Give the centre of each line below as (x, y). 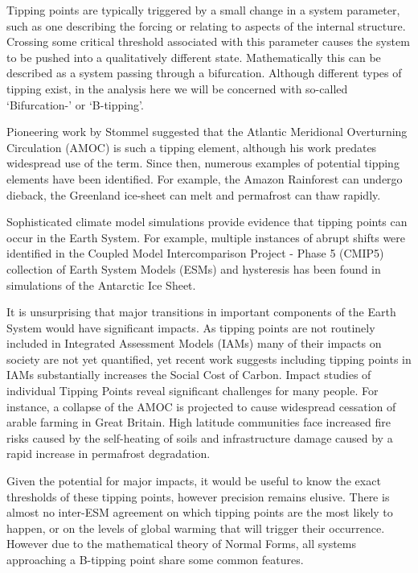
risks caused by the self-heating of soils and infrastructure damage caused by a (200, 437)
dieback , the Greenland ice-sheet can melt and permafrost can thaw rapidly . (194, 194)
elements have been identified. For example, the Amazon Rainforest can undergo (205, 178)
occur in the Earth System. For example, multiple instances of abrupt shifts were (206, 237)
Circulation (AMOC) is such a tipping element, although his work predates (192, 147)
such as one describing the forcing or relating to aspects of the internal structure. (206, 25)
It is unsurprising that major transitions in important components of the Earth (201, 312)
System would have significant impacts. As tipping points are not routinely (191, 327)
